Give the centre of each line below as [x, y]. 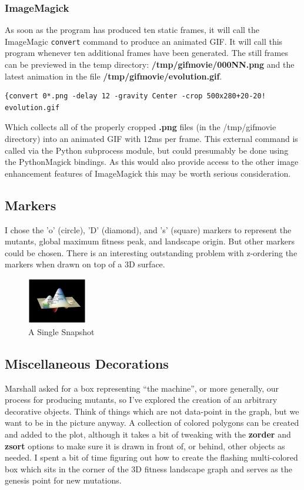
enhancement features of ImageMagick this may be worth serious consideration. [148, 173]
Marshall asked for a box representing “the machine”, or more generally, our [142, 388]
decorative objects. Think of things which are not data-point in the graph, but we [152, 411]
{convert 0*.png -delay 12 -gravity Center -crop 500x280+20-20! [135, 96]
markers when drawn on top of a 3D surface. [85, 264]
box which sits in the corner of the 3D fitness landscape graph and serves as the [148, 469]
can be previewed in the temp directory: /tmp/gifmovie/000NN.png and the [150, 64]
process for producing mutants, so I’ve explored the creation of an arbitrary [141, 400]
